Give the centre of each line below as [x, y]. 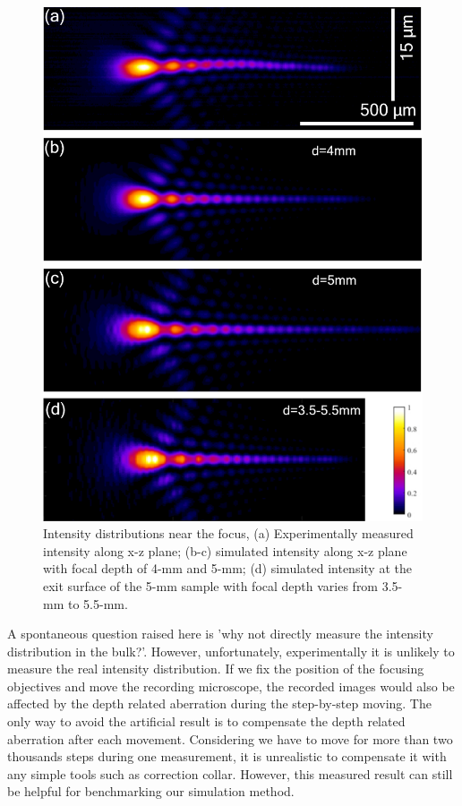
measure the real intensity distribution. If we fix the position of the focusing [216, 669]
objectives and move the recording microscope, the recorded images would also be [231, 686]
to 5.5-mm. [98, 603]
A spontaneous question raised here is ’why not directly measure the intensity [220, 634]
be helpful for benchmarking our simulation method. [151, 791]
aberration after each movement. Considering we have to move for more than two [230, 738]
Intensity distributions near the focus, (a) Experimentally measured [228, 533]
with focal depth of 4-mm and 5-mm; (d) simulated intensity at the [227, 568]
